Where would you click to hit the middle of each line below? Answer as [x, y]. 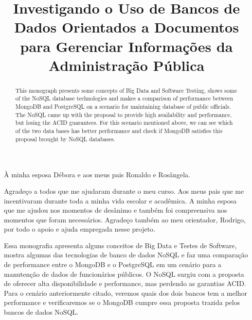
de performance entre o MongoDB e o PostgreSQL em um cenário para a [113, 264]
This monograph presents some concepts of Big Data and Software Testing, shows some [126, 90]
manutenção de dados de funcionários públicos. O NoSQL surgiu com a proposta [124, 274]
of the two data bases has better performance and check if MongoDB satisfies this [119, 131]
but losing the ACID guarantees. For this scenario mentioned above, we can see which [124, 123]
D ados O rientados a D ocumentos [126, 27]
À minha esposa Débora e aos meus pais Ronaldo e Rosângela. [97, 175]
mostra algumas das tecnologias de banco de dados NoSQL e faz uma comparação [126, 255]
